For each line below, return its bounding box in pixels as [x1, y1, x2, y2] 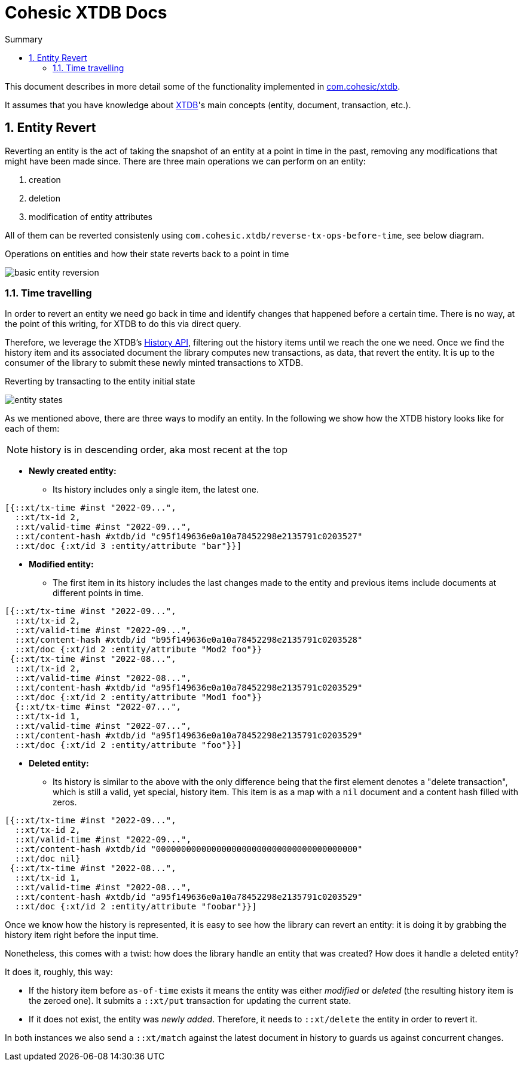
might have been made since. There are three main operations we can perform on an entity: [5, 155, 366, 166]
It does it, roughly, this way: [5, 967, 113, 978]
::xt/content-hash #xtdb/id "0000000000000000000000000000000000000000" [14, 844, 363, 854]
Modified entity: [29, 559, 94, 570]
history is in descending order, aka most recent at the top [30, 444, 288, 456]
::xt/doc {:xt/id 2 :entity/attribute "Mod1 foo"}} [14, 692, 262, 702]
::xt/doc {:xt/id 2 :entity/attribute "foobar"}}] [14, 902, 257, 912]
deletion [29, 193, 60, 203]
